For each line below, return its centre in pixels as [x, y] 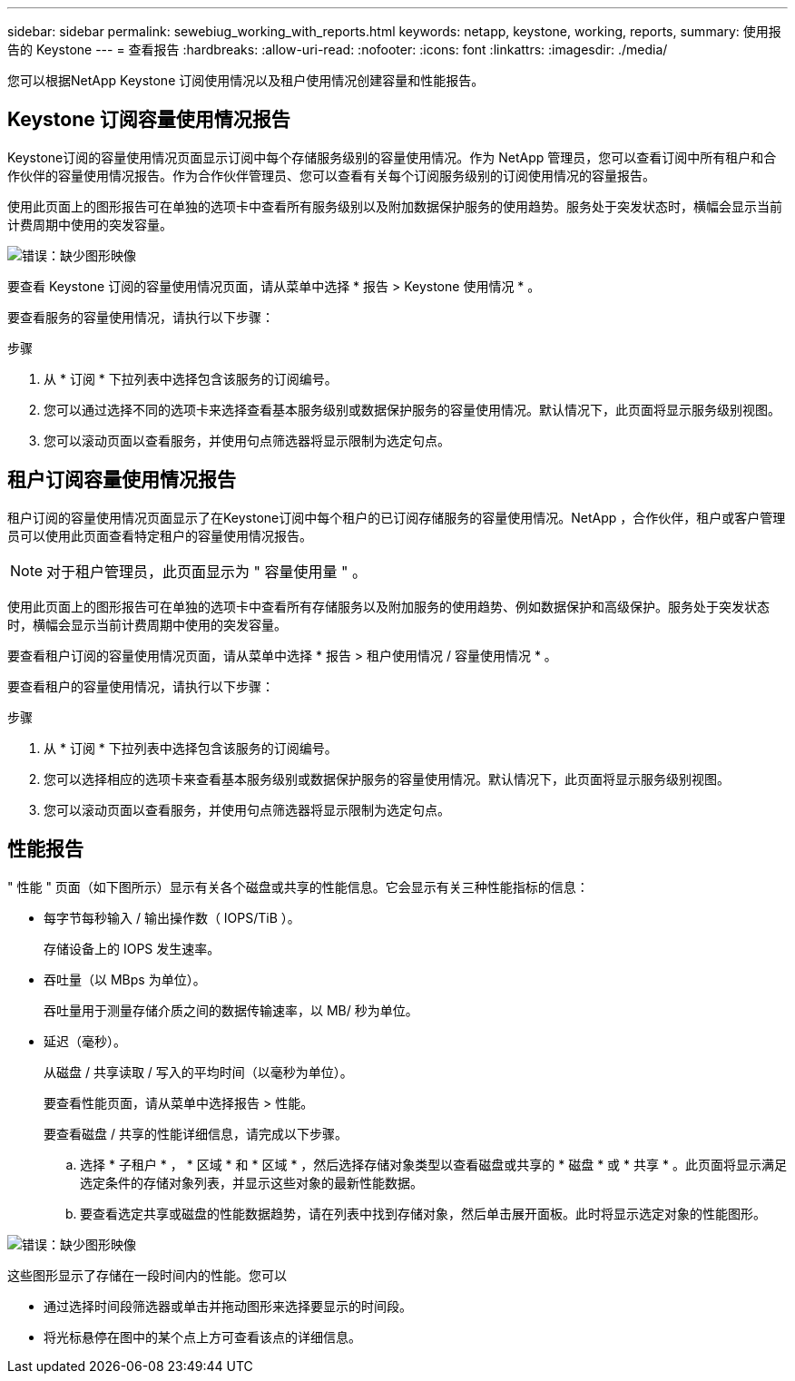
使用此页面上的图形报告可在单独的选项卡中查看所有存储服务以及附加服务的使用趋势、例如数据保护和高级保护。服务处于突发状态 [388, 606]
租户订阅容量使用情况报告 [122, 480]
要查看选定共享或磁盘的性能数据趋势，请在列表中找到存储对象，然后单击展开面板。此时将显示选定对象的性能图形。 [423, 1213]
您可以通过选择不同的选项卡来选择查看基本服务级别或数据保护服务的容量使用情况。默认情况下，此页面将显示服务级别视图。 [412, 409]
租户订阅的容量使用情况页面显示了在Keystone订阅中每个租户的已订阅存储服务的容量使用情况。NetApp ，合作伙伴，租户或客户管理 [397, 517]
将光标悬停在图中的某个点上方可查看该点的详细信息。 [202, 1337]
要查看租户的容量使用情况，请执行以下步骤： [141, 686]
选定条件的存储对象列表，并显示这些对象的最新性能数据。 [251, 1182]
